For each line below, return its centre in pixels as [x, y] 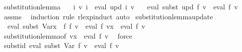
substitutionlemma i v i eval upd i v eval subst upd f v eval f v [121, 6]
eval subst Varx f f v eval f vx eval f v [76, 26]
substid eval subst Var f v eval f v [61, 45]
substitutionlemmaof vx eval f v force [68, 35]
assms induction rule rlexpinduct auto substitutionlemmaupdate [108, 16]
